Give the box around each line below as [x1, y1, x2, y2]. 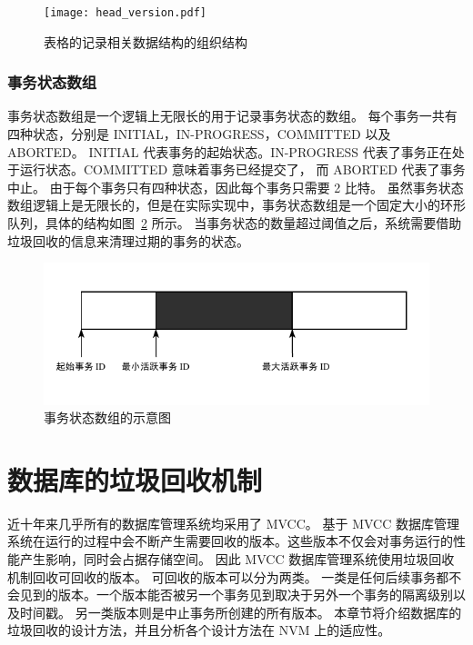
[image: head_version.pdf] [44, 6, 206, 19]
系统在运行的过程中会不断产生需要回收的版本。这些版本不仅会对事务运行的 [7, 531, 453, 551]
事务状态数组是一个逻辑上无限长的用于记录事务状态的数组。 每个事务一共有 [7, 106, 458, 125]
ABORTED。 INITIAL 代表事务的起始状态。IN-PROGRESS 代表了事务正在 [7, 142, 452, 161]
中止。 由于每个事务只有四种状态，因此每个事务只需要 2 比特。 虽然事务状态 [7, 177, 464, 196]
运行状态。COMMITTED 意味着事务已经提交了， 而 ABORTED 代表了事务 [19, 160, 466, 179]
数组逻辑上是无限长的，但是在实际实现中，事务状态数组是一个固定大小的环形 [7, 195, 466, 214]
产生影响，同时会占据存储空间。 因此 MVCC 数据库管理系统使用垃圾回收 [19, 550, 455, 569]
